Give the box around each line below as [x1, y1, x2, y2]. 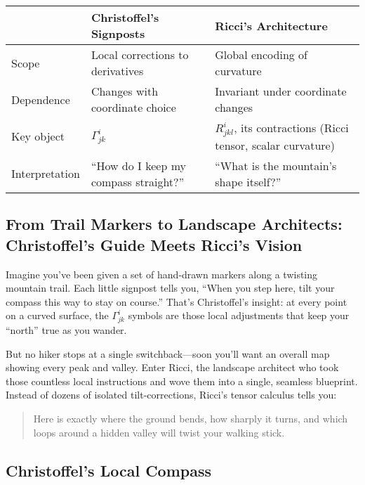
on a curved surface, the [6, 308, 109, 323]
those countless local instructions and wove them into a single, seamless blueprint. [6, 373, 358, 388]
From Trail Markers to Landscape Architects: [6, 213, 343, 235]
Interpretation [11, 165, 80, 182]
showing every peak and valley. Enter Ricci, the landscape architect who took [6, 360, 339, 375]
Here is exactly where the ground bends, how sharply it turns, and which [33, 411, 348, 426]
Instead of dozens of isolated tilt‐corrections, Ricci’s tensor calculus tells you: [6, 387, 337, 402]
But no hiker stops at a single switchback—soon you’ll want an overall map [6, 346, 330, 361]
